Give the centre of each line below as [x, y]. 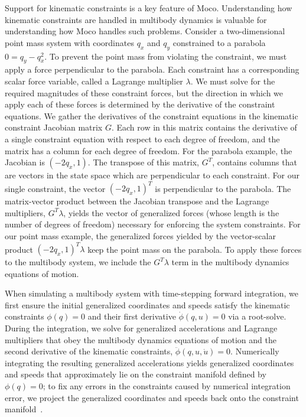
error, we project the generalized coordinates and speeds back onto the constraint [152, 397]
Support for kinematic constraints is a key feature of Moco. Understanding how [149, 8]
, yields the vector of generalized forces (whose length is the [171, 212]
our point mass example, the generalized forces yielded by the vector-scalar [140, 236]
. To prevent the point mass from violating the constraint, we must [166, 56]
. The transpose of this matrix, [144, 162]
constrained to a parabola [219, 42]
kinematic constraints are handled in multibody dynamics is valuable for [136, 19]
